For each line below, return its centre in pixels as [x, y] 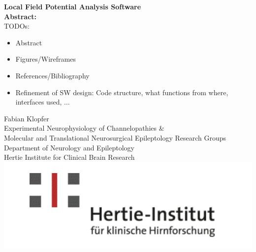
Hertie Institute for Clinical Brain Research [69, 157]
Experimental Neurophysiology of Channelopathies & [84, 128]
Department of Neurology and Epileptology [69, 147]
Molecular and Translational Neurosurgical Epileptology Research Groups [115, 137]
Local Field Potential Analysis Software [73, 6]
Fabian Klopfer [27, 118]
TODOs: [17, 26]
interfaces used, [39, 102]
